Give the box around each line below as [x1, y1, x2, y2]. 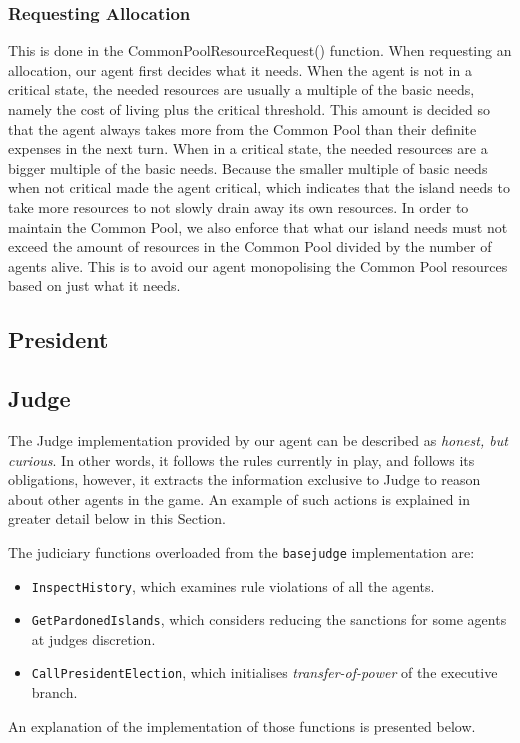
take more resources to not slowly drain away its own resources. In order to [8, 196, 469, 217]
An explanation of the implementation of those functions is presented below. [8, 715, 476, 736]
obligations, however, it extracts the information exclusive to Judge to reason [8, 469, 481, 490]
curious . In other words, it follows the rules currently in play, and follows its [8, 449, 475, 470]
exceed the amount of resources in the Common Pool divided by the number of [8, 236, 492, 257]
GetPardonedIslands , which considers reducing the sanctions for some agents [31, 609, 507, 630]
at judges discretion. [31, 628, 156, 649]
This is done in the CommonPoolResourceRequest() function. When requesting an [8, 40, 512, 61]
